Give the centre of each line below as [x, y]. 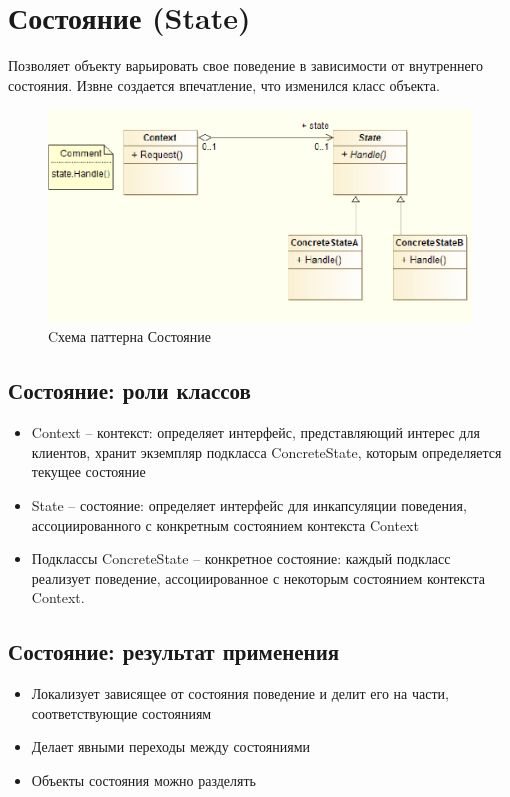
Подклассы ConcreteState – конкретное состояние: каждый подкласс [241, 558]
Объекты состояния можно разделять [144, 779]
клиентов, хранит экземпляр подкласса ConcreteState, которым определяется [266, 451]
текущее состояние [88, 471]
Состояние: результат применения [174, 651]
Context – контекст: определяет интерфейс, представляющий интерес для [255, 432]
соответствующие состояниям [121, 712]
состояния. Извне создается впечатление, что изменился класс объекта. [224, 84]
